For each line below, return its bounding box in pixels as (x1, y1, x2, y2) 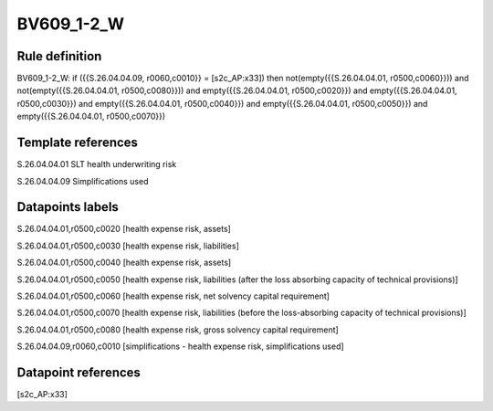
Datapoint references (16, 364, 142, 380)
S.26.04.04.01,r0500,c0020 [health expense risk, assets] (16, 224, 232, 235)
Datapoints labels (16, 199, 119, 215)
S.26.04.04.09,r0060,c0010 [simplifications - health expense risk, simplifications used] (16, 341, 344, 352)
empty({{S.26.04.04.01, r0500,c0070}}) (16, 111, 166, 122)
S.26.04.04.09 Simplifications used (16, 175, 149, 186)
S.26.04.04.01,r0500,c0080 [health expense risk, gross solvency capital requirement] (16, 324, 340, 335)
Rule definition (16, 48, 102, 64)
